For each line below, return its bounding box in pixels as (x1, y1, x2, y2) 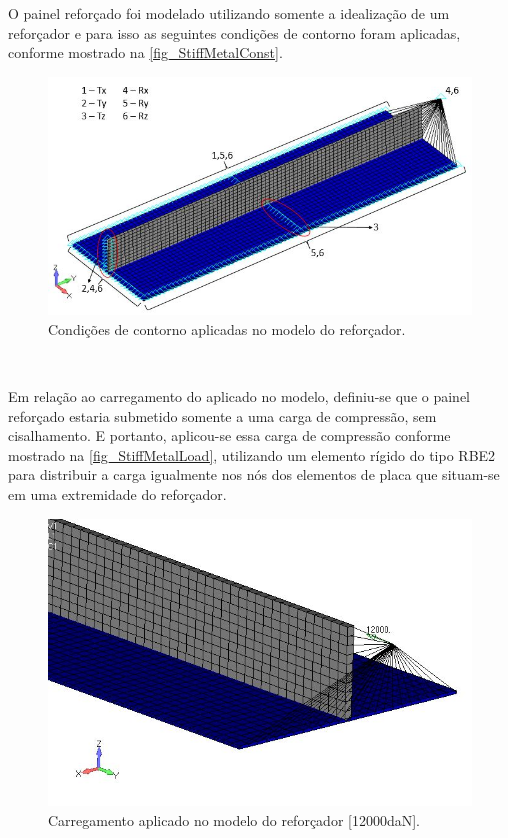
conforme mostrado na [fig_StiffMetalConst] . (8, 42, 283, 63)
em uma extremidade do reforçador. (8, 483, 227, 504)
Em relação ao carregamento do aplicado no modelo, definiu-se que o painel (8, 385, 470, 406)
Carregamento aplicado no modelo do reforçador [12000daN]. (48, 809, 420, 830)
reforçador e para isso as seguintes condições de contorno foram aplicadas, (8, 22, 461, 43)
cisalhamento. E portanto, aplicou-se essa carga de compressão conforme (8, 425, 451, 446)
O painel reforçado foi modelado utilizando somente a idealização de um (8, 3, 450, 23)
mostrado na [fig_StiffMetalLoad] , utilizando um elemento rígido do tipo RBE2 (8, 444, 496, 465)
